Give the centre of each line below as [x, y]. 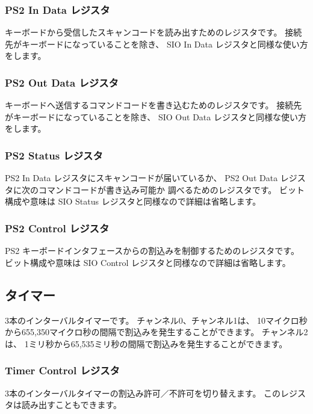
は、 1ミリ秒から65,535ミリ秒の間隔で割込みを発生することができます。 [146, 343]
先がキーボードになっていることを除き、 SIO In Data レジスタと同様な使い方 [156, 44]
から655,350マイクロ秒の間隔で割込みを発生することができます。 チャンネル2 [156, 332]
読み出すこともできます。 [72, 405]
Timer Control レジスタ [62, 370]
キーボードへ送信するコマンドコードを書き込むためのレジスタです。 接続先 [153, 105]
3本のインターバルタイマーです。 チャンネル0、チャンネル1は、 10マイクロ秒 [156, 320]
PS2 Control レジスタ [57, 228]
